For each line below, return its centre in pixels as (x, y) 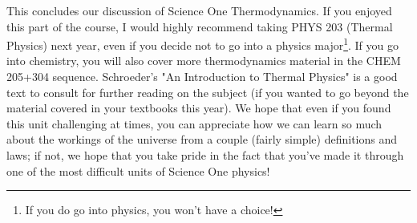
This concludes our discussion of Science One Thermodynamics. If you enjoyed (199, 10)
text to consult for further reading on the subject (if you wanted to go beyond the (208, 92)
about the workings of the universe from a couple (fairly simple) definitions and (202, 139)
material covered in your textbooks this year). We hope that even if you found (199, 108)
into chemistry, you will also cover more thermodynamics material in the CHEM (204, 61)
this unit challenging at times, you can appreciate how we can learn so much (194, 123)
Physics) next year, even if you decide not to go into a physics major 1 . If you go (203, 44)
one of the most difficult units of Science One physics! (138, 170)
